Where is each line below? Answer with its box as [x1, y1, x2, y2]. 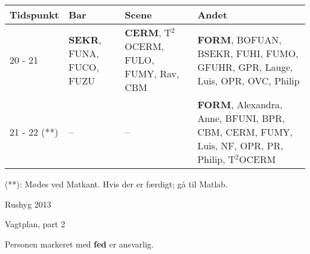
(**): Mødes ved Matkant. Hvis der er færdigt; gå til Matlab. [5, 178, 228, 190]
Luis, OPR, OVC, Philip [197, 73, 300, 87]
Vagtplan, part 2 [5, 218, 66, 230]
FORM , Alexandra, [197, 98, 283, 111]
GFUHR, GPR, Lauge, [197, 59, 293, 74]
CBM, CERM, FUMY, [197, 125, 293, 139]
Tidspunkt [10, 8, 59, 21]
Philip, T [197, 152, 235, 166]
